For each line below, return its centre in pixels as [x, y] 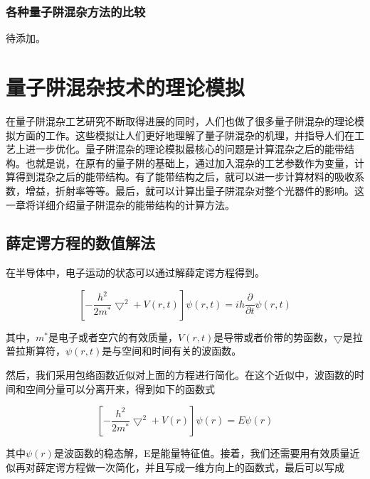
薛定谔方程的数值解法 [80, 243]
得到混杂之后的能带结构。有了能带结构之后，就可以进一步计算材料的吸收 [185, 177]
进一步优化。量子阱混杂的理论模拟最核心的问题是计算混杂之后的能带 [185, 149]
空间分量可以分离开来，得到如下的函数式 [120, 388]
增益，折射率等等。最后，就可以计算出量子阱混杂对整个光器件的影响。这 [195, 190]
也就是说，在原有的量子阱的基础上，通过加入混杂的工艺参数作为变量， [190, 162]
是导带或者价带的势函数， [274, 337]
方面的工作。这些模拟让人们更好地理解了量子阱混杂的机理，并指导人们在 [185, 135]
